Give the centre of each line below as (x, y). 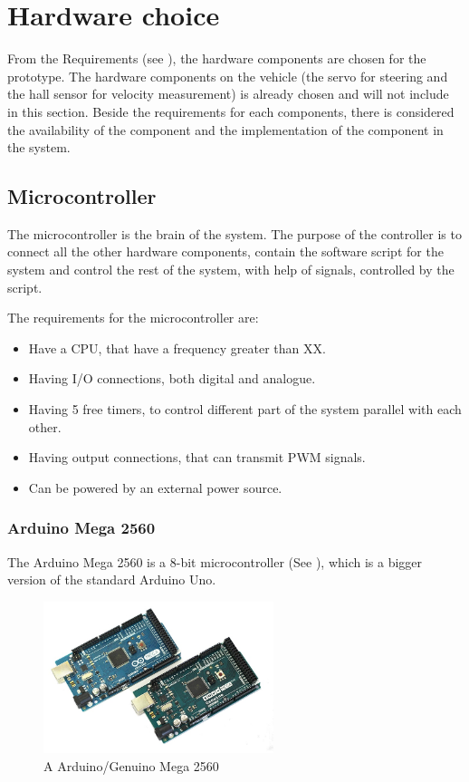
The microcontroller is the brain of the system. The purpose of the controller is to (234, 233)
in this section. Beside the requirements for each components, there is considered (231, 111)
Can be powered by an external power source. (155, 487)
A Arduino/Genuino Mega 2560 (131, 766)
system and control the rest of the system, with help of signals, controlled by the (231, 270)
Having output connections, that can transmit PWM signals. (197, 457)
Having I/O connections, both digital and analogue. (172, 378)
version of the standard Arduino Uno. (112, 579)
